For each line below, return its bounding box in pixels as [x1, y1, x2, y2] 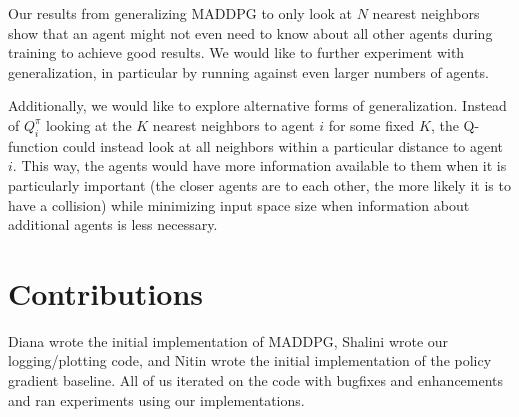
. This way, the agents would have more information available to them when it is [12, 155, 507, 176]
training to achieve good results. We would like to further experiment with [8, 42, 465, 63]
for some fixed [328, 114, 415, 135]
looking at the [46, 114, 132, 135]
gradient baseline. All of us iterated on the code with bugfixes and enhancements [8, 370, 504, 391]
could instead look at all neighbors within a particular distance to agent [62, 135, 504, 156]
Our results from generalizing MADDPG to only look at [8, 3, 353, 23]
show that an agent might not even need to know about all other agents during [8, 22, 493, 43]
